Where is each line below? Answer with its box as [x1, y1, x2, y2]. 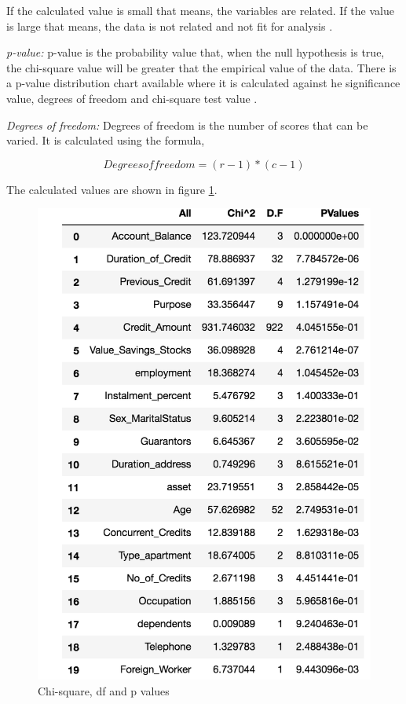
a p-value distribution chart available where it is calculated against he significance [6, 75, 401, 91]
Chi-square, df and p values [38, 682, 170, 698]
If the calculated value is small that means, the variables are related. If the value [6, 2, 394, 18]
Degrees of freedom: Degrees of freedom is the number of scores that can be [6, 116, 368, 133]
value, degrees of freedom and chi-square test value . [6, 90, 258, 106]
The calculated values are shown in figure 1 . [6, 181, 218, 197]
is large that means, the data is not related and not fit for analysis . [6, 17, 333, 34]
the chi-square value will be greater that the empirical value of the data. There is [6, 59, 397, 75]
